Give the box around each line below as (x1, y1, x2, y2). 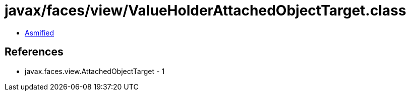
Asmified (25, 28, 54, 37)
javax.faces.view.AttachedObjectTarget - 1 (25, 66, 165, 75)
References (5, 45, 64, 58)
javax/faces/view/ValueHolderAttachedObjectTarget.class (5, 2, 406, 19)
